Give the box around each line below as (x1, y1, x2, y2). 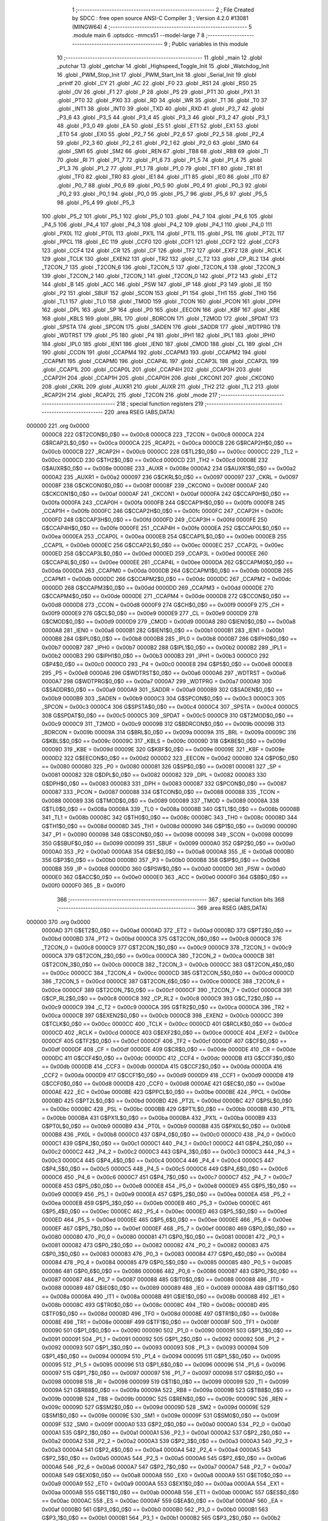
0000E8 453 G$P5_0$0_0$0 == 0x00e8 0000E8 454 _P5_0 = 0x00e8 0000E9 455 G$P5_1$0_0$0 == (41, 1182, 297, 1189)
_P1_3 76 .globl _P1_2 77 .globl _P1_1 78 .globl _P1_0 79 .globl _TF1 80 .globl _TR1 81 (56, 165, 262, 172)
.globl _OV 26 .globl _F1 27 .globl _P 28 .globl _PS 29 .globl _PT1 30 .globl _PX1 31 (56, 88, 260, 96)
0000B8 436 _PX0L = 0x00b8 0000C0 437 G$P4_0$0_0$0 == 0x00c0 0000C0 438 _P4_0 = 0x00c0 (41, 1131, 296, 1138)
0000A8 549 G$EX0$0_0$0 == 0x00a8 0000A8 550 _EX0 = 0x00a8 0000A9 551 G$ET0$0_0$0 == (41, 1472, 292, 1479)
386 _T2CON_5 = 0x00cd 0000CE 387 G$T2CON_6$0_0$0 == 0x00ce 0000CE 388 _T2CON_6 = (41, 978, 285, 985)
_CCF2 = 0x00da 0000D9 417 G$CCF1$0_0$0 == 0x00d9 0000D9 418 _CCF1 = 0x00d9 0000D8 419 (41, 1071, 294, 1079)
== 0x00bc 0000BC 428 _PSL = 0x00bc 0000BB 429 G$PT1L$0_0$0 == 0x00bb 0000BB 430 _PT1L (41, 1105, 295, 1113)
